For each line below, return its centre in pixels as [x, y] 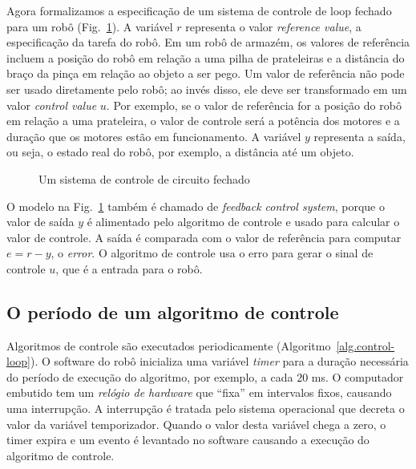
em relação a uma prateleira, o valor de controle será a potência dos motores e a [203, 121]
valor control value [52, 105]
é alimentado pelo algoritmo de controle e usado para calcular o [243, 222]
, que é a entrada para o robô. [129, 268]
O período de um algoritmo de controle [173, 311]
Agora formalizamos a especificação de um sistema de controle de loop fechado [199, 10]
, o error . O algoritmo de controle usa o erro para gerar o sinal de [212, 253]
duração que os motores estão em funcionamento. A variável [154, 136]
